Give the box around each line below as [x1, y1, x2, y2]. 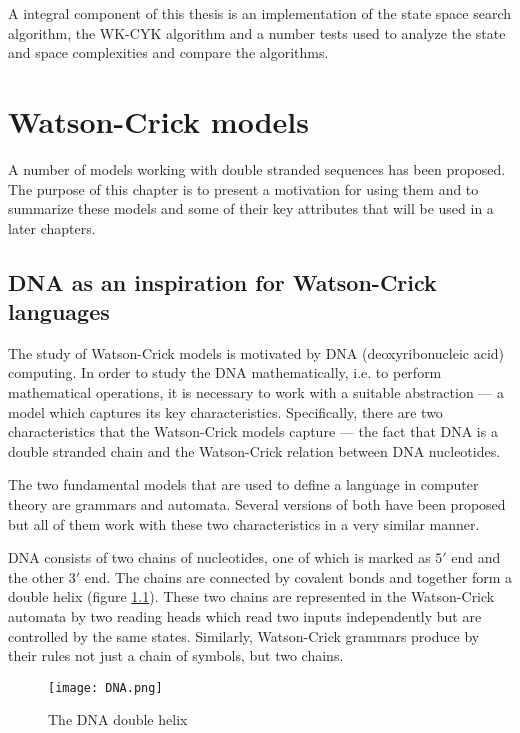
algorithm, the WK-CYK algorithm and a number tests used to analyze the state [8, 22, 506, 43]
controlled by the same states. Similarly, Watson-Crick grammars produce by [8, 625, 480, 646]
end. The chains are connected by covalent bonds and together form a [84, 566, 512, 587]
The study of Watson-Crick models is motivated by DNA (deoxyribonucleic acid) [8, 342, 505, 363]
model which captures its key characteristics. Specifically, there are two [8, 401, 443, 422]
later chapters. [8, 217, 96, 238]
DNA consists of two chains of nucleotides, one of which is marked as [8, 547, 431, 568]
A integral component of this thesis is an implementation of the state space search [8, 3, 512, 23]
